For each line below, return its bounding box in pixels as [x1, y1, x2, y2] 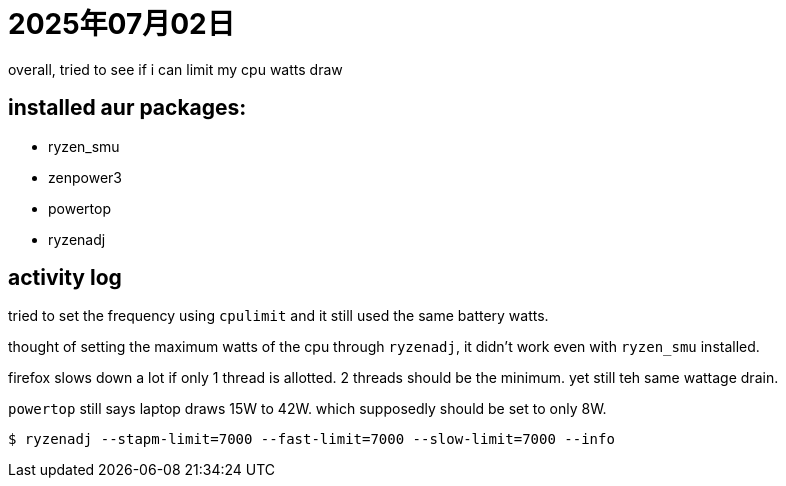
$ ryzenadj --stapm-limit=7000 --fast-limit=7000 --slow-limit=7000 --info [8, 431, 615, 448]
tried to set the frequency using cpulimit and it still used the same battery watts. [8, 307, 549, 325]
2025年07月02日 [8, 7, 235, 41]
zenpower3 [48, 168, 122, 186]
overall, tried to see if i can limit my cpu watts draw [8, 60, 343, 78]
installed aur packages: [8, 95, 247, 121]
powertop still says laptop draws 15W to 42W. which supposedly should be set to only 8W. [8, 400, 607, 418]
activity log [8, 265, 122, 291]
